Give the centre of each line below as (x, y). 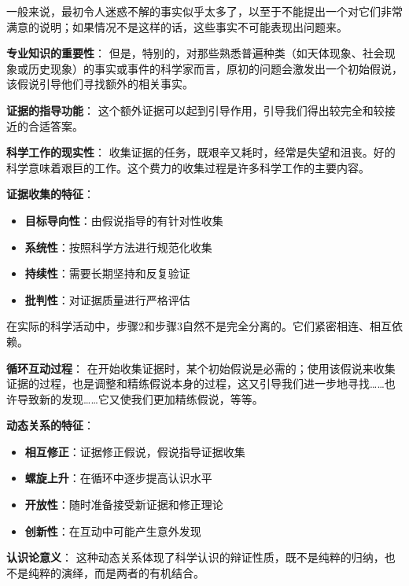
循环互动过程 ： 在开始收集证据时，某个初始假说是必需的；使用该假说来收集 (201, 368)
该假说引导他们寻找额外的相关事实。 (100, 84)
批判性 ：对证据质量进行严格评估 (107, 299)
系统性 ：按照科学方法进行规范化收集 (118, 247)
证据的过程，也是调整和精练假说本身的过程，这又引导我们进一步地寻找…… (195, 383)
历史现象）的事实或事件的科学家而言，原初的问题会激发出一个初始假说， (215, 68)
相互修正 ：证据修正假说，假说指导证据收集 (135, 451)
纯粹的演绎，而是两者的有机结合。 (116, 572)
